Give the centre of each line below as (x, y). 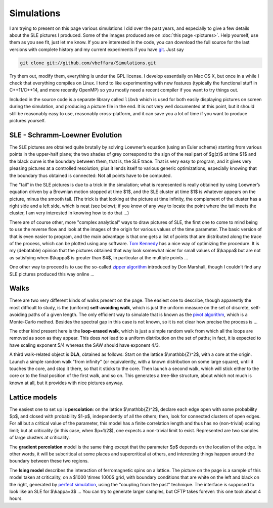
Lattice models (33, 397)
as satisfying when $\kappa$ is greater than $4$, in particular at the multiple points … (99, 257)
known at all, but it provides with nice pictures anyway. (66, 383)
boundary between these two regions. (49, 461)
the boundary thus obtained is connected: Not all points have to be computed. (90, 175)
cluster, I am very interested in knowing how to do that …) (69, 213)
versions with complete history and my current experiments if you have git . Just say (97, 49)
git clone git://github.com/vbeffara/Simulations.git (88, 63)
